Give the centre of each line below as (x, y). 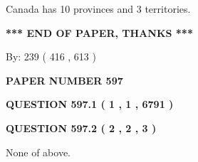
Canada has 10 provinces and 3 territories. (98, 9)
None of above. (38, 152)
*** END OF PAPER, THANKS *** (99, 32)
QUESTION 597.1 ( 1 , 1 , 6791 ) (90, 104)
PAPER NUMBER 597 (64, 80)
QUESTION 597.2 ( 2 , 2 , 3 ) (81, 128)
